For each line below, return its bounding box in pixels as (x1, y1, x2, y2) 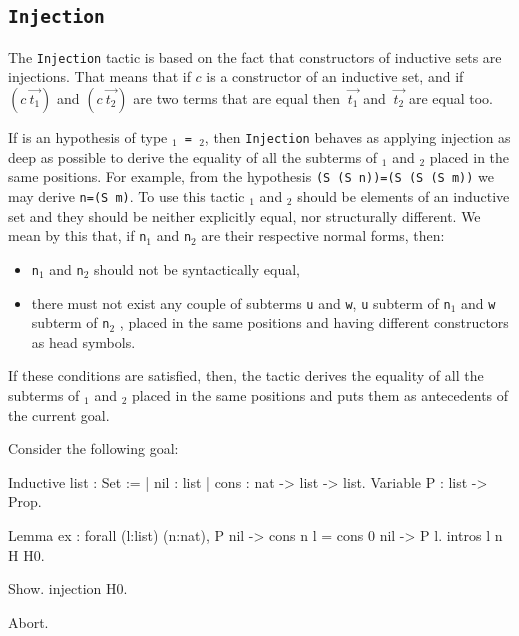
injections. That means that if (8, 66, 191, 87)
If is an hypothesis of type (8, 127, 168, 148)
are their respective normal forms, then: (201, 225, 445, 246)
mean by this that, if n (8, 225, 147, 246)
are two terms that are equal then (133, 88, 340, 109)
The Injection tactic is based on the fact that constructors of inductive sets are (8, 46, 502, 67)
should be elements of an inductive (297, 185, 510, 206)
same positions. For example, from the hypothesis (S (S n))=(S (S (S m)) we (8, 166, 494, 187)
